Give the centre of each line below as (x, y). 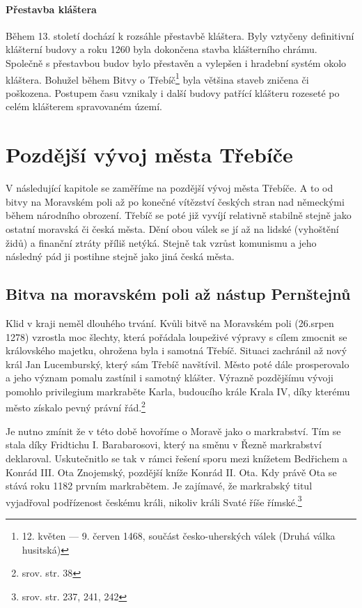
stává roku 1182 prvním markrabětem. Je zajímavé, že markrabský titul (159, 486)
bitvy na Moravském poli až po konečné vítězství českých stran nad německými (175, 201)
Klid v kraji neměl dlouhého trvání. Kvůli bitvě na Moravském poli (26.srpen (170, 322)
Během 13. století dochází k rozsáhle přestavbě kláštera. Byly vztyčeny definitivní (180, 35)
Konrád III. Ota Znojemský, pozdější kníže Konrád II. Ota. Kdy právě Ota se (171, 472)
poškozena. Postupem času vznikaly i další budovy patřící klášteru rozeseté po (173, 92)
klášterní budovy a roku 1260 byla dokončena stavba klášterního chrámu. (162, 49)
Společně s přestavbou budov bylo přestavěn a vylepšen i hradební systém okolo (176, 62)
